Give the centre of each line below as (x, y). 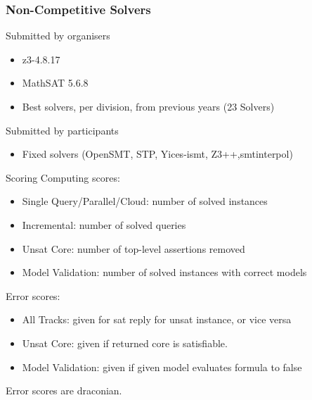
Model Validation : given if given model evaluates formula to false (162, 367)
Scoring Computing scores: (63, 177)
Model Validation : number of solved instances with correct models (164, 272)
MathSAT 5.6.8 (55, 83)
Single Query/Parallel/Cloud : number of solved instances (145, 201)
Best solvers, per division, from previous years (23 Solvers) (148, 106)
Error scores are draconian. (64, 390)
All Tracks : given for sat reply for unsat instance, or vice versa (157, 319)
